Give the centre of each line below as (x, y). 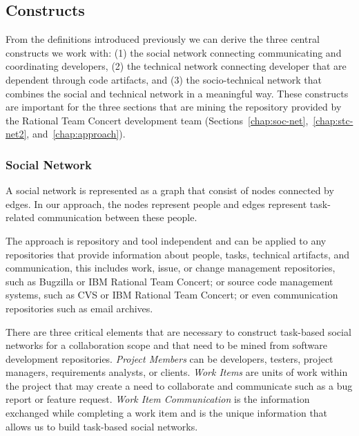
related (20, 217)
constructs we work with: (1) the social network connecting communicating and (174, 52)
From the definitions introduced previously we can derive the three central (163, 39)
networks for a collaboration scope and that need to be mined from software (166, 345)
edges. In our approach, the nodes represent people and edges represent (156, 203)
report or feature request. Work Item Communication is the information (158, 399)
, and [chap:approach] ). (76, 134)
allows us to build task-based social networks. (102, 426)
